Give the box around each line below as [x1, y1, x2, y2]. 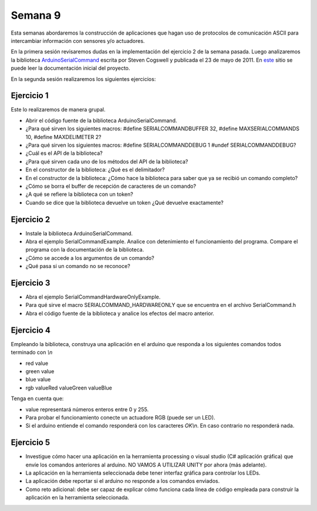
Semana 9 [11, 9, 61, 22]
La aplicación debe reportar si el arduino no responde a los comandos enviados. [25, 478, 220, 485]
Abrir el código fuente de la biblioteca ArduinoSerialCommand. [25, 117, 177, 124]
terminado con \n [11, 349, 53, 356]
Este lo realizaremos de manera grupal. [11, 106, 106, 113]
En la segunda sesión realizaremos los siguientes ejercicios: [11, 75, 156, 82]
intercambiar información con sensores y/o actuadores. [11, 37, 145, 44]
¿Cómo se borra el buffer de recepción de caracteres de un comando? [25, 182, 197, 189]
